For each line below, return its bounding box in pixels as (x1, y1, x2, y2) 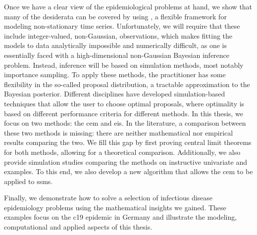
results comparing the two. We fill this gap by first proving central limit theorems (4, 137, 252, 147)
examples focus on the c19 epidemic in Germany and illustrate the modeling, (4, 212, 237, 222)
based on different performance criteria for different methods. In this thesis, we (4, 108, 243, 118)
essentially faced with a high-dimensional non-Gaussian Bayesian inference (4, 49, 230, 60)
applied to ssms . (4, 176, 53, 186)
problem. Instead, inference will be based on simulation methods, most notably (4, 59, 244, 70)
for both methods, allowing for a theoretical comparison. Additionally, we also (4, 146, 241, 157)
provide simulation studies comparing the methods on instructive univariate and (4, 156, 247, 167)
